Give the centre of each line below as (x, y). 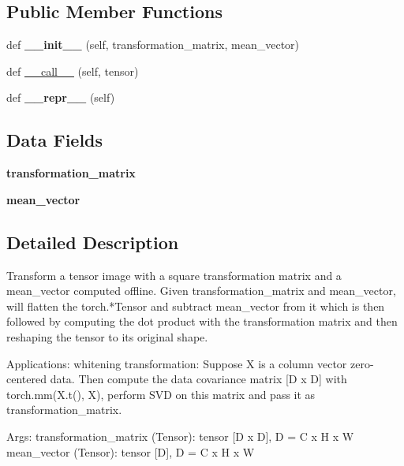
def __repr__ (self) (61, 97)
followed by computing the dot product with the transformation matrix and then (202, 321)
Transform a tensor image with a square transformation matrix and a (174, 275)
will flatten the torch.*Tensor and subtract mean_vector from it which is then (196, 306)
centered (26, 379)
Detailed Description (93, 242)
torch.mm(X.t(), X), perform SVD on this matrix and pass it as (161, 394)
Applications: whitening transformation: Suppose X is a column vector (177, 363)
